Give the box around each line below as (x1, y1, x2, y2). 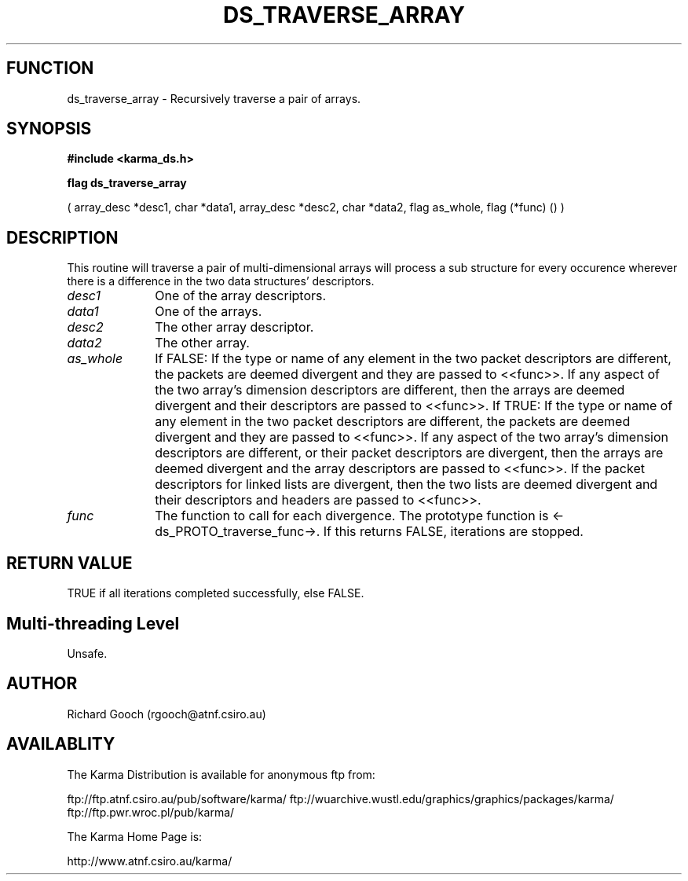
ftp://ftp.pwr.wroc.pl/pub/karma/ (67, 805, 235, 819)
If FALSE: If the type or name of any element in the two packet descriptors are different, (155, 351, 672, 367)
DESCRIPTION (6, 227, 119, 248)
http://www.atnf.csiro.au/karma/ (67, 853, 232, 868)
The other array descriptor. (155, 319, 314, 336)
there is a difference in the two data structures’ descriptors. (67, 274, 375, 288)
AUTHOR (6, 674, 78, 694)
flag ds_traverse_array (67, 176, 187, 190)
